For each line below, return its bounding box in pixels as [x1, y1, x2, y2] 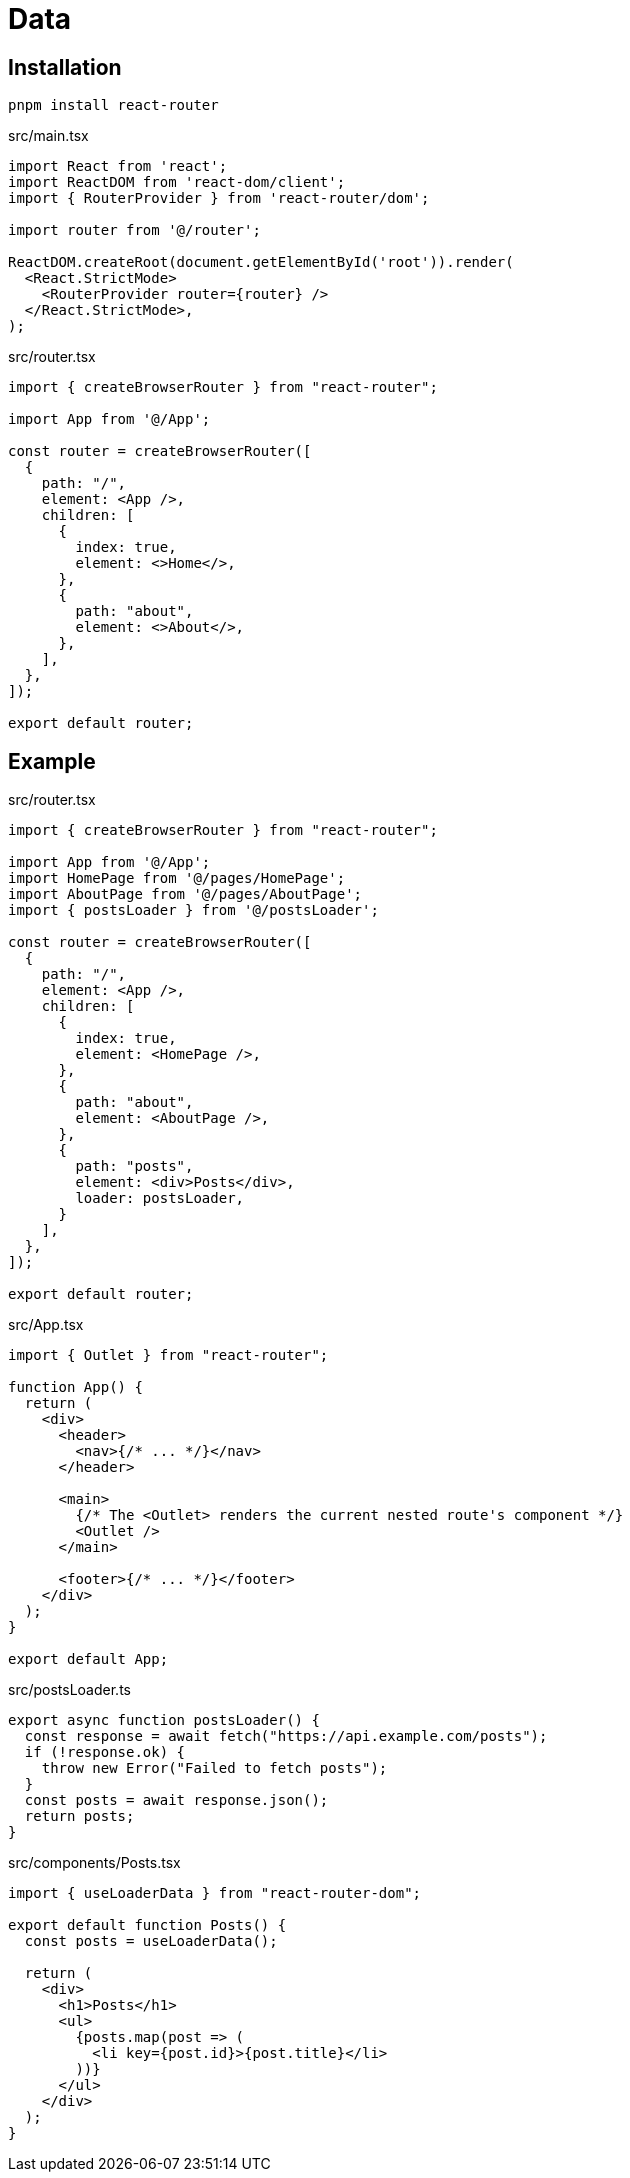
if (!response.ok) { [24, 1744, 186, 1761]
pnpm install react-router [8, 97, 219, 114]
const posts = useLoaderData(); [24, 1933, 278, 1950]
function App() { [8, 1379, 143, 1396]
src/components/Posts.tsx [8, 1854, 181, 1872]
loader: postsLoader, [75, 1190, 245, 1207]
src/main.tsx [8, 127, 89, 145]
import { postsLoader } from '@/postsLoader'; [8, 902, 379, 919]
